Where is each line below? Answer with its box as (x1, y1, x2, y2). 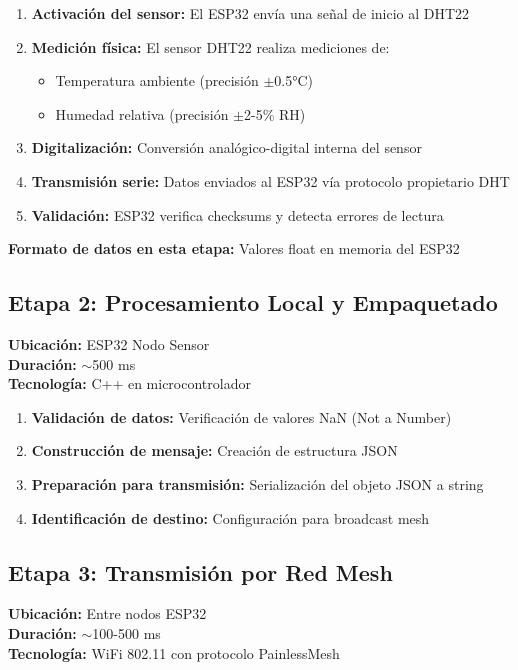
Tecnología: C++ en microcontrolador (8, 373, 251, 394)
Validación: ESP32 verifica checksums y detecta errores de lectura (31, 204, 444, 225)
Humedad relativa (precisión (55, 103, 229, 124)
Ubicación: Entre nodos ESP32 (8, 603, 207, 624)
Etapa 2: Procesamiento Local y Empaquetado (8, 287, 498, 318)
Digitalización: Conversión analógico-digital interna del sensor (31, 137, 422, 158)
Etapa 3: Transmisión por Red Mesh (8, 556, 393, 587)
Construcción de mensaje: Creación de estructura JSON (31, 440, 398, 461)
